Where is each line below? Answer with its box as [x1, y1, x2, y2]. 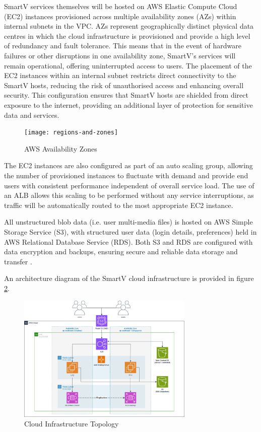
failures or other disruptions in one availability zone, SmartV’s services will [4, 50, 236, 60]
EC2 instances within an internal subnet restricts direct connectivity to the [4, 70, 236, 81]
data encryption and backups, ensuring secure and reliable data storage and [4, 246, 238, 257]
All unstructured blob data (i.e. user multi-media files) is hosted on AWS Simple [4, 217, 253, 227]
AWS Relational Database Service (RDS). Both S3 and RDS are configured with [4, 236, 253, 247]
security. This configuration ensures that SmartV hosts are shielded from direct [4, 90, 248, 100]
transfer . [4, 256, 32, 266]
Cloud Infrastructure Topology [24, 418, 119, 429]
